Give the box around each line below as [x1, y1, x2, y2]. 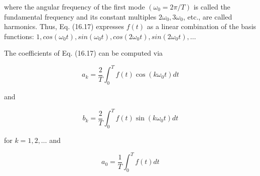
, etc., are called [183, 11, 232, 22]
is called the [193, 2, 230, 12]
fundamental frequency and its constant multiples [4, 11, 157, 22]
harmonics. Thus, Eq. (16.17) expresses [4, 21, 124, 32]
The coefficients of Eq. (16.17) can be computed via [4, 48, 163, 58]
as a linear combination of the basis [147, 21, 256, 32]
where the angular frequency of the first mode [4, 2, 145, 12]
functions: [4, 31, 34, 41]
